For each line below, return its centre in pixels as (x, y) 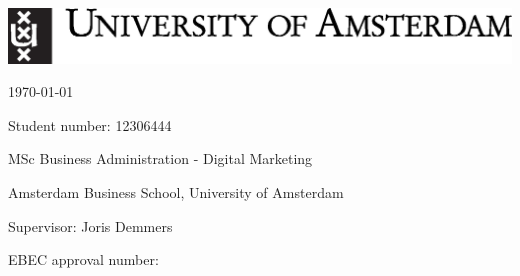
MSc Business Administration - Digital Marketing (160, 158)
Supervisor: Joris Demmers (90, 225)
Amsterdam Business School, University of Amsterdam (176, 191)
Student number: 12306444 (90, 124)
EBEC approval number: (83, 259)
